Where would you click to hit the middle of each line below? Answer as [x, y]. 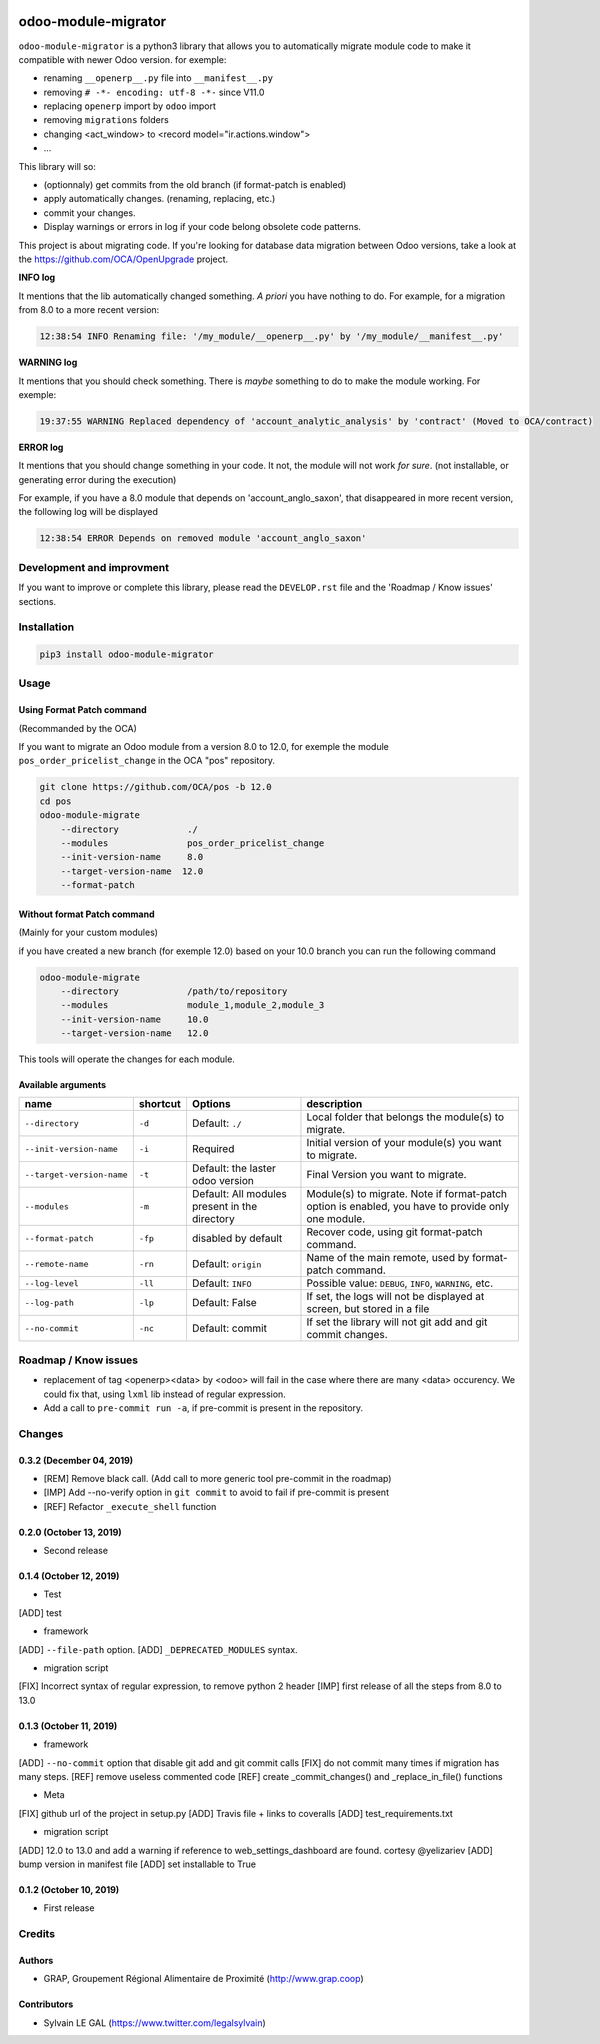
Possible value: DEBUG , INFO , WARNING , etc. [400, 1283]
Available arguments [62, 1085]
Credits [36, 1934]
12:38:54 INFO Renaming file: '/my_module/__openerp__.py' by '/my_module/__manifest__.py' [271, 336]
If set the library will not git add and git [397, 1322]
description [334, 1104]
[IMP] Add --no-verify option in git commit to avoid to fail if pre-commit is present [216, 1492]
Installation [46, 627]
